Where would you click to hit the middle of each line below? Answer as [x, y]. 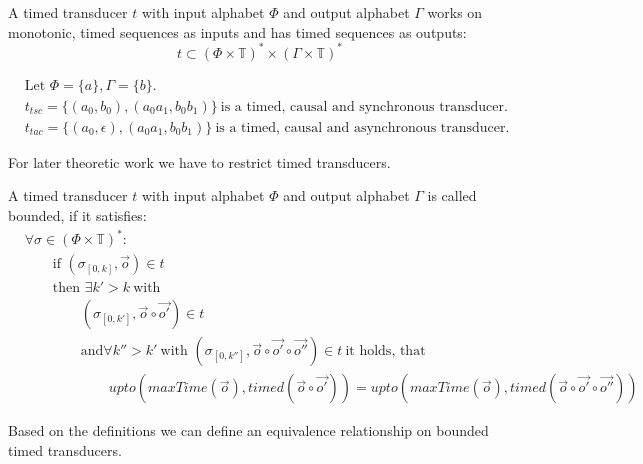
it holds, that [385, 351]
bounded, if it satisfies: [77, 214]
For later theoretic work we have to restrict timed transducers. [199, 161]
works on [455, 12]
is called [452, 195]
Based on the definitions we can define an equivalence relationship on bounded [248, 430]
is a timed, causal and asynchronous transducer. [362, 127]
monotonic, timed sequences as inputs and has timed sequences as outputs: [237, 31]
